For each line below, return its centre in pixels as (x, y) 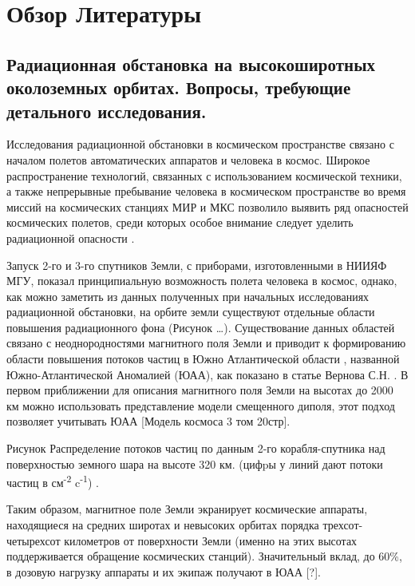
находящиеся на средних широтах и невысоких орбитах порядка (163, 525)
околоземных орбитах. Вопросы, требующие (179, 87)
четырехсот (34, 540)
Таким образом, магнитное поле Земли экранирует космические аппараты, (187, 509)
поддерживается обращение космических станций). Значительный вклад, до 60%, (204, 556)
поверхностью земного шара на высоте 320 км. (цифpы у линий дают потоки (195, 463)
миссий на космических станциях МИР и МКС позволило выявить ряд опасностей (207, 206)
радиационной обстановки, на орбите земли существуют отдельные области (191, 312)
